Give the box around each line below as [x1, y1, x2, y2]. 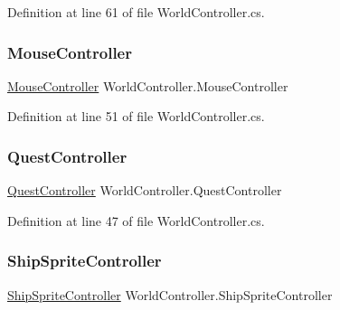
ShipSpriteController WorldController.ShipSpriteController [7, 285, 333, 304]
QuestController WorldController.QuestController [7, 181, 282, 200]
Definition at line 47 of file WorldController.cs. [7, 211, 265, 230]
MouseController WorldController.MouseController [7, 76, 288, 95]
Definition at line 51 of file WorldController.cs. [7, 107, 265, 126]
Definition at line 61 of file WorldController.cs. [7, 3, 265, 21]
